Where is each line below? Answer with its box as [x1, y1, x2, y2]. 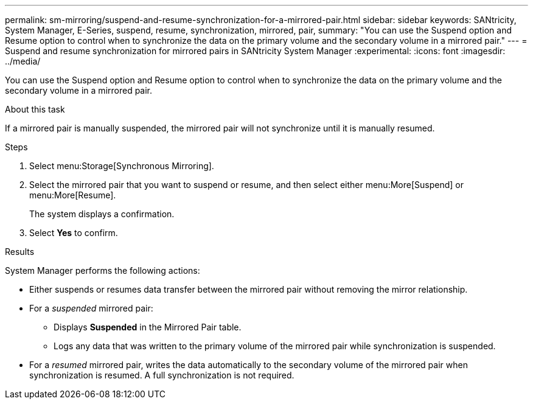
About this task [5, 104, 65, 114]
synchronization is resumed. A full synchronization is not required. [29, 370, 294, 380]
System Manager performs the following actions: [5, 265, 200, 276]
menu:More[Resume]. [29, 190, 116, 200]
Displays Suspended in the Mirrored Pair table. [54, 322, 242, 332]
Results [5, 246, 35, 257]
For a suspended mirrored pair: [29, 303, 153, 313]
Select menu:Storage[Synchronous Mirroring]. [29, 161, 214, 171]
